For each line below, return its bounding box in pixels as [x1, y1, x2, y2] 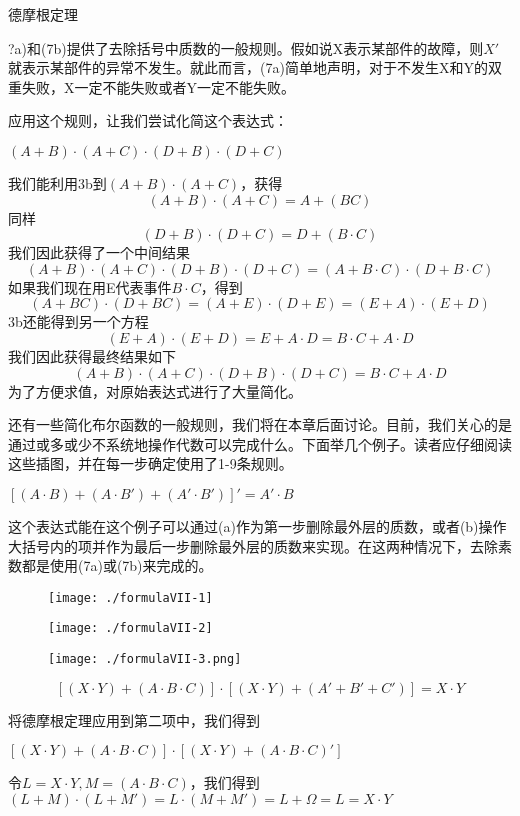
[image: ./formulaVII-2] [48, 621, 213, 636]
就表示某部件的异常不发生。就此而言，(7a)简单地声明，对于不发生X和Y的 [8, 57, 488, 78]
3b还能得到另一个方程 [8, 311, 149, 332]
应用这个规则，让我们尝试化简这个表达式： [8, 110, 288, 131]
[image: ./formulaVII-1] [48, 590, 213, 605]
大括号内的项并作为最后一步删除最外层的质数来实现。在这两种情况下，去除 [8, 535, 498, 556]
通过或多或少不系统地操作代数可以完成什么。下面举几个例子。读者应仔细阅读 [8, 433, 512, 454]
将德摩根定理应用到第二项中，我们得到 [8, 709, 260, 730]
